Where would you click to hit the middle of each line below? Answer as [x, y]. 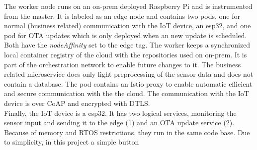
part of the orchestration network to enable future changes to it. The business [123, 64]
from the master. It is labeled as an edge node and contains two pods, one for [122, 16]
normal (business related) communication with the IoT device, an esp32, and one [128, 25]
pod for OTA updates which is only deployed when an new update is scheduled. [126, 35]
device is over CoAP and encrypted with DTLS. [77, 103]
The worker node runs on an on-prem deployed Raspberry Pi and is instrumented [128, 6]
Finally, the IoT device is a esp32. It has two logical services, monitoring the [120, 113]
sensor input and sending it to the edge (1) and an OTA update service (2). [119, 123]
